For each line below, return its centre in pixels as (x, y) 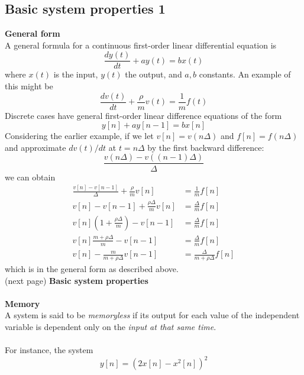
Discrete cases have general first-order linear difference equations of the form (143, 115)
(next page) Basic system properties (77, 280)
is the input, (76, 74)
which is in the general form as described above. (92, 269)
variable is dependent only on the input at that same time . (111, 327)
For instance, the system (49, 350)
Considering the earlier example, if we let (79, 136)
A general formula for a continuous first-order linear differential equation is (141, 45)
